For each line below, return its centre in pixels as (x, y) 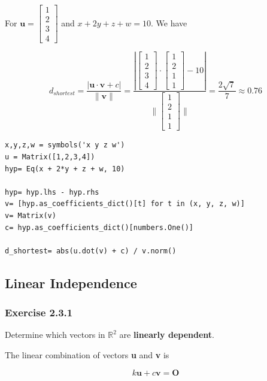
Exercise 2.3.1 (39, 312)
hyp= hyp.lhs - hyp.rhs (52, 192)
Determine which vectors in (55, 335)
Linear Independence (71, 282)
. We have (169, 22)
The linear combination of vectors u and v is (87, 354)
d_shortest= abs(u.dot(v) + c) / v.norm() (91, 251)
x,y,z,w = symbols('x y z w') (65, 145)
